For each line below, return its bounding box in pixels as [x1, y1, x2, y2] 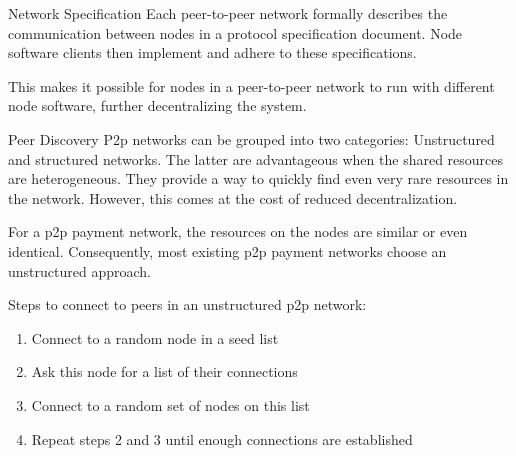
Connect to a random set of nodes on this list [31, 394, 310, 415]
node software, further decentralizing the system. [8, 95, 307, 116]
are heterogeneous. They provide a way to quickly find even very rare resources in [8, 168, 509, 189]
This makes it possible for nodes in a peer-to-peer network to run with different [8, 75, 495, 96]
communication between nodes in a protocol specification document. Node [8, 22, 463, 43]
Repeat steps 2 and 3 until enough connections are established [31, 428, 413, 449]
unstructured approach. [8, 260, 151, 281]
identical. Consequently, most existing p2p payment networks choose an [8, 240, 447, 261]
